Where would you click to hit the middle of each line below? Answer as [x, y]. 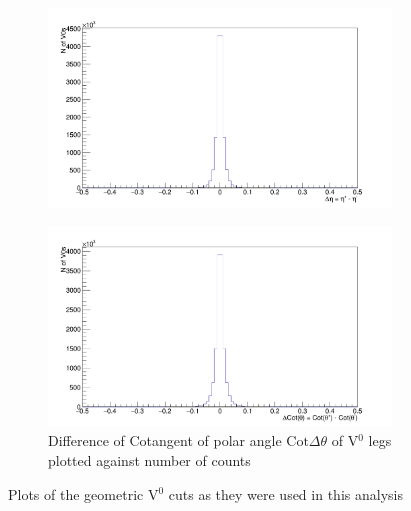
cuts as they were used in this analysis [285, 493]
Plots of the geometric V [83, 493]
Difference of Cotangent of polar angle [165, 440]
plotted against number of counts [149, 459]
